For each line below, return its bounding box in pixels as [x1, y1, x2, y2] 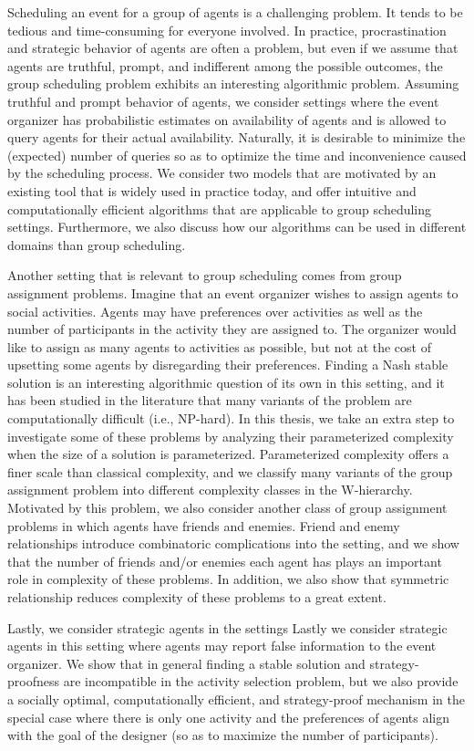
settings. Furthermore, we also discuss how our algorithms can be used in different [7, 217, 467, 236]
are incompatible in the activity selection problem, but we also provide [63, 672, 459, 691]
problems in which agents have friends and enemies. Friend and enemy [7, 516, 400, 535]
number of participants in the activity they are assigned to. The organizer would [7, 319, 457, 339]
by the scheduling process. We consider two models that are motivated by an [7, 163, 437, 183]
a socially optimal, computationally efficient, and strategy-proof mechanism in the [7, 689, 465, 708]
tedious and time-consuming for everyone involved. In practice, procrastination [7, 20, 447, 39]
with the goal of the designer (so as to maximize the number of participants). [7, 725, 438, 745]
